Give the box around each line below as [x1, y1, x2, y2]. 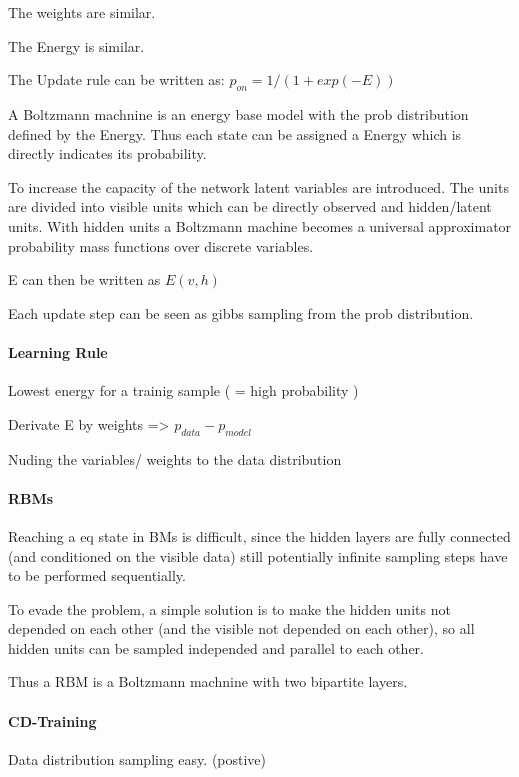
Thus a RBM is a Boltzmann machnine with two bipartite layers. [8, 671, 408, 692]
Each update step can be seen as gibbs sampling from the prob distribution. [8, 302, 474, 323]
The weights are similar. [8, 2, 156, 22]
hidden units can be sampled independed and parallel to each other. [8, 637, 424, 658]
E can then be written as [8, 269, 161, 290]
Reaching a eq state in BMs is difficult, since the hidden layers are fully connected [8, 525, 511, 546]
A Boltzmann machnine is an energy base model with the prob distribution [8, 103, 469, 124]
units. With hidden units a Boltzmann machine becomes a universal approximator [8, 215, 512, 236]
